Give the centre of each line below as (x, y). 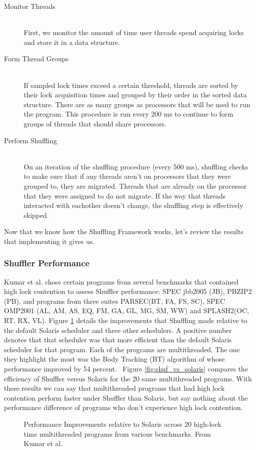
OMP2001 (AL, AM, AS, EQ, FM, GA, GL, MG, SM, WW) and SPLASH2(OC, (127, 310)
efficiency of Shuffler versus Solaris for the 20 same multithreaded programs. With (128, 378)
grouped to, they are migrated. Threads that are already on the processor (135, 185)
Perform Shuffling (31, 140)
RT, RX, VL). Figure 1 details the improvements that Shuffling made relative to (126, 320)
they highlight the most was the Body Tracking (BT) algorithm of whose (114, 359)
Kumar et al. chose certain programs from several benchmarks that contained (121, 281)
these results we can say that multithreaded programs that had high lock (114, 388)
